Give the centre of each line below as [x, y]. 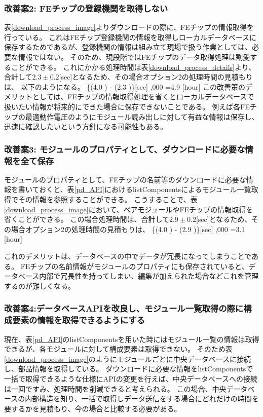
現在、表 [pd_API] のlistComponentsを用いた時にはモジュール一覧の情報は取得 [132, 339]
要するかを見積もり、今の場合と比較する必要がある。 [93, 408]
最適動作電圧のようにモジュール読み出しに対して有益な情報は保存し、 [142, 116]
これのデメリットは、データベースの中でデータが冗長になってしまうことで [128, 256]
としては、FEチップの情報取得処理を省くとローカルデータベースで [143, 97]
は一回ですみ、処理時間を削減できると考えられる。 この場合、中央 [115, 388]
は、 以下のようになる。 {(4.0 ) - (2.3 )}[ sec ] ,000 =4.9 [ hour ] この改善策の [125, 86]
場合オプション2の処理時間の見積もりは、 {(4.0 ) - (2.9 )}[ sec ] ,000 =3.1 [128, 229]
